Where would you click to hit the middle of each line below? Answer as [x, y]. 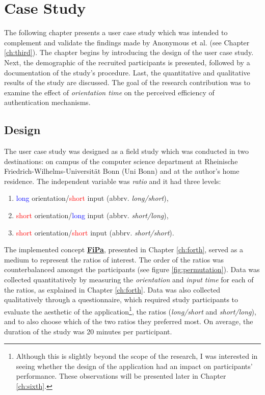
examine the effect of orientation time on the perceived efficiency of [109, 92]
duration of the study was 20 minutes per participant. [88, 331]
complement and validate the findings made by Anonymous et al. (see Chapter [127, 42]
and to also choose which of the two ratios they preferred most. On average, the [129, 321]
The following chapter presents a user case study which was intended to [116, 32]
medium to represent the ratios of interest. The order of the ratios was [114, 259]
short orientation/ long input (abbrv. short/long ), [92, 215]
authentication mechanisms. [47, 102]
